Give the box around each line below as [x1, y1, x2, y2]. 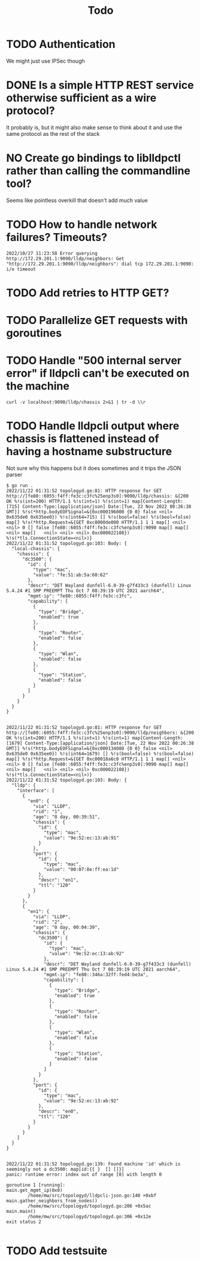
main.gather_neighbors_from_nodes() [6, 1198, 98, 1204]
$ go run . [6, 483, 34, 489]
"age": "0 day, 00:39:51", [32, 814, 101, 820]
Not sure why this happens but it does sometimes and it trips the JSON [6, 465, 181, 472]
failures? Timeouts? [6, 231, 108, 244]
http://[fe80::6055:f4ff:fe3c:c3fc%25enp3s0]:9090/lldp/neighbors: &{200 [6, 730, 195, 736]
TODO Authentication [6, 37, 116, 51]
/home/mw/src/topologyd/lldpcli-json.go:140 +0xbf [28, 1192, 157, 1198]
